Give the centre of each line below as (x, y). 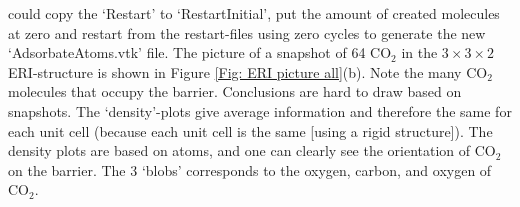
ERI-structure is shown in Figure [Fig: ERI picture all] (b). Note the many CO (248, 71)
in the (419, 52)
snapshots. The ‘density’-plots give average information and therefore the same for (260, 110)
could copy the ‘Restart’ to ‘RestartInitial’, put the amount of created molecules (254, 13)
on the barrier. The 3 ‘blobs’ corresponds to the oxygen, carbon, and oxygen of (250, 169)
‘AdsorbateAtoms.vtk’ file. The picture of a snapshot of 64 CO (200, 52)
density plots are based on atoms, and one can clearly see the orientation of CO (252, 150)
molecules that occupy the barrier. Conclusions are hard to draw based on (235, 91)
